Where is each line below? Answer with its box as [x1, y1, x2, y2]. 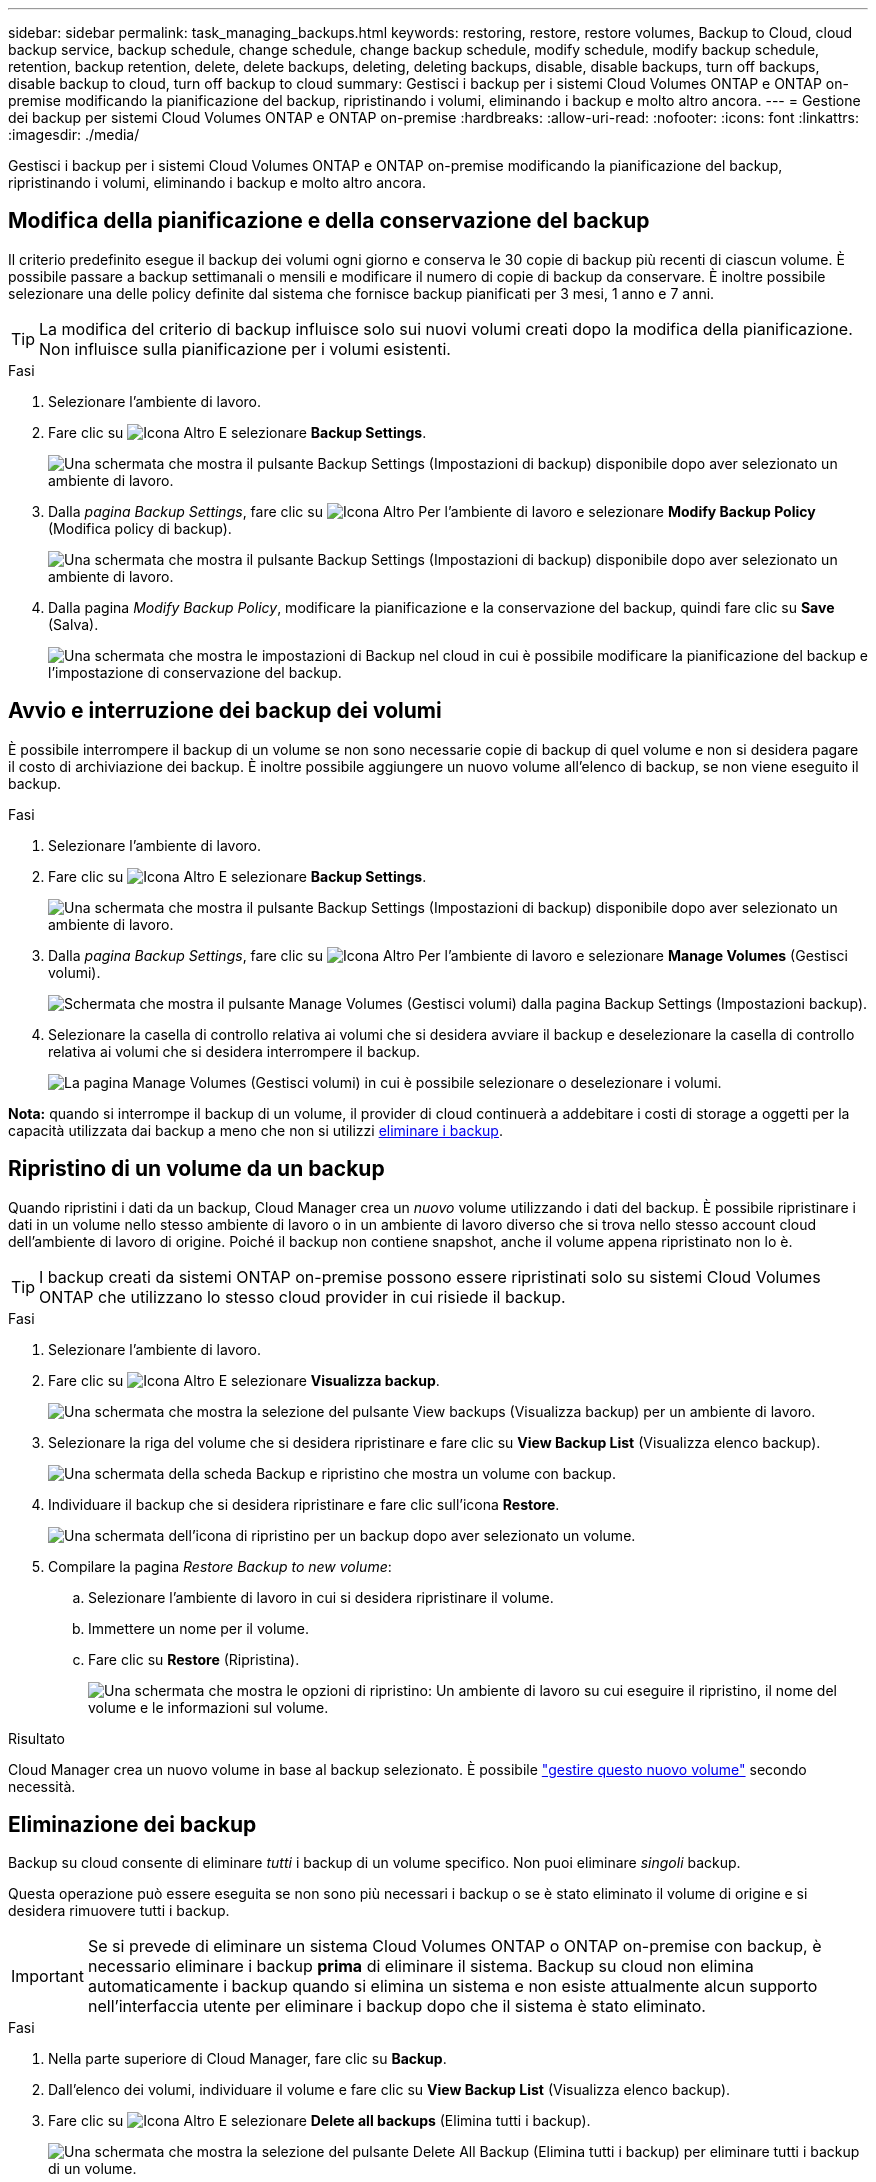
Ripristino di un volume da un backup [8, 1156, 385, 1182]
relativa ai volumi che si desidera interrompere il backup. [48, 1042, 421, 1060]
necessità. [8, 1777, 76, 1795]
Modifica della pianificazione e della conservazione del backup [8, 208, 650, 234]
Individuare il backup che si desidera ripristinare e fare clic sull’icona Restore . [48, 1495, 560, 1513]
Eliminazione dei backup [8, 1811, 257, 1837]
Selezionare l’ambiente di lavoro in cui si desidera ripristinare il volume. [88, 1588, 554, 1606]
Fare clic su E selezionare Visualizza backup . [48, 1371, 440, 1389]
